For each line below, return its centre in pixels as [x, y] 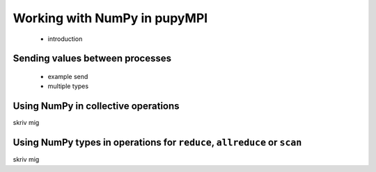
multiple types [68, 86]
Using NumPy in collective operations [96, 106]
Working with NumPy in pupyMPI [110, 18]
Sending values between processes [92, 59]
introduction [65, 39]
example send [68, 76]
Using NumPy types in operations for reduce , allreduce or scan [157, 143]
